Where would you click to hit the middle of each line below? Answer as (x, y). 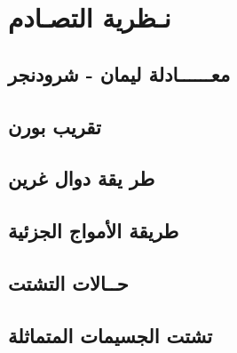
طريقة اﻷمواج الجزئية (94, 231)
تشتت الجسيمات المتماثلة (111, 335)
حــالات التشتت (68, 282)
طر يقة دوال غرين (82, 178)
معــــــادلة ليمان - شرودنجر (119, 73)
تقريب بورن (55, 126)
